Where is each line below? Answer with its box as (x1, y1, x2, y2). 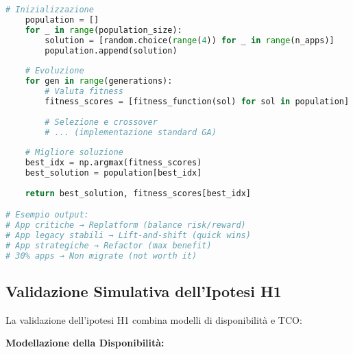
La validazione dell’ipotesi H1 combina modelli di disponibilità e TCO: (5, 312, 302, 327)
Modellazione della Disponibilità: (5, 335, 165, 350)
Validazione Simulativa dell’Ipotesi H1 (5, 281, 282, 302)
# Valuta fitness (45, 86, 123, 96)
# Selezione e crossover (45, 117, 158, 127)
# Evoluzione (25, 66, 84, 76)
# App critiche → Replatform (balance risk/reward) (5, 220, 246, 231)
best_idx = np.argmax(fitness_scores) (25, 158, 202, 168)
